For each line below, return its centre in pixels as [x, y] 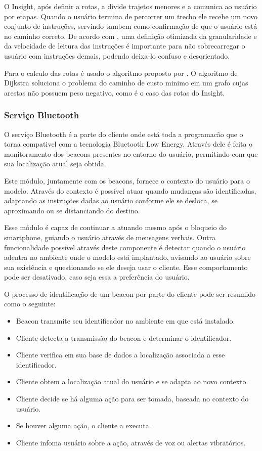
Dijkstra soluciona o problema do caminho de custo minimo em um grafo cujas [126, 83]
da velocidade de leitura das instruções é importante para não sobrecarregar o [125, 46]
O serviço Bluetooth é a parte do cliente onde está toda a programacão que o [124, 134]
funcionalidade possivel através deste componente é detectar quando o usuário [125, 247]
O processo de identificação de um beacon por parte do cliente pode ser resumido [130, 294]
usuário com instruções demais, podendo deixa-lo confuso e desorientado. [117, 55]
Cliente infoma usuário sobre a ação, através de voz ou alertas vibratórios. [131, 442]
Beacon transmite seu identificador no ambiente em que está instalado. [125, 321]
